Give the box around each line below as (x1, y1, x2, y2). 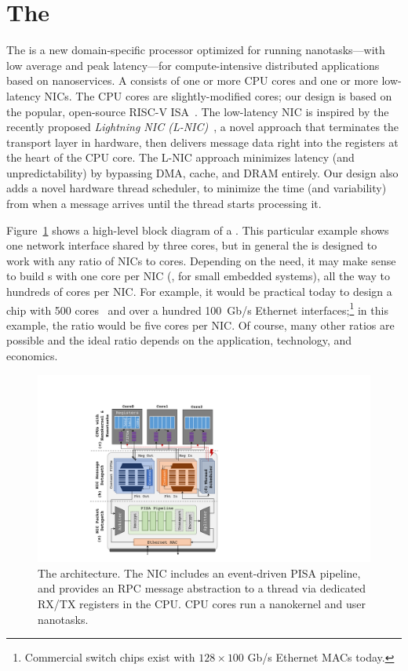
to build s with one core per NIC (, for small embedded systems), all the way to (6, 268, 390, 284)
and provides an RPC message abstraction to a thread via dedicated (38, 580, 366, 596)
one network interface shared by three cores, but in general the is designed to (6, 237, 377, 253)
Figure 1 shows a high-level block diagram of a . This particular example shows (6, 221, 389, 238)
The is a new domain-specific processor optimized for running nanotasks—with (6, 42, 385, 58)
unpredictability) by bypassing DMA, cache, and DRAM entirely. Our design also (6, 164, 399, 181)
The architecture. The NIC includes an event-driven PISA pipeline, (38, 564, 361, 581)
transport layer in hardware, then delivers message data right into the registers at (6, 133, 399, 150)
